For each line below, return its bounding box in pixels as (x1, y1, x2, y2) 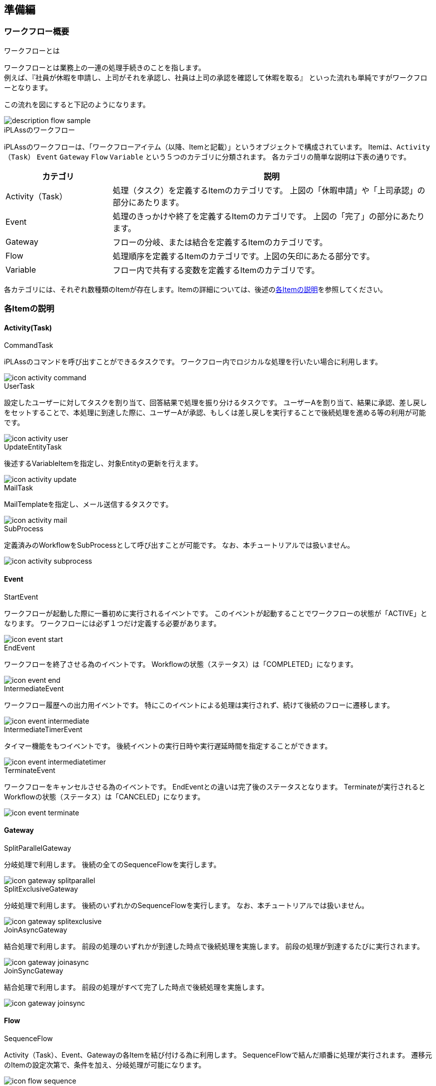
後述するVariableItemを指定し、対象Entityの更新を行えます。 (4, 459, 203, 468)
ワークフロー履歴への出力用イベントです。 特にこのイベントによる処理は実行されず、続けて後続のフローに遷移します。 (4, 700, 394, 709)
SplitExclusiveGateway (4, 884, 78, 893)
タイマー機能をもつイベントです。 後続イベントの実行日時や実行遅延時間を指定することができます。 (4, 741, 332, 750)
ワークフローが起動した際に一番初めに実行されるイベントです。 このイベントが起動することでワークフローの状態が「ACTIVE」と (4, 609, 428, 618)
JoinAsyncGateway (4, 925, 67, 934)
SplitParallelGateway (4, 843, 71, 852)
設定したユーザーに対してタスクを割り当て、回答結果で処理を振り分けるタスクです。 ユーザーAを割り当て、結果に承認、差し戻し (4, 398, 427, 407)
